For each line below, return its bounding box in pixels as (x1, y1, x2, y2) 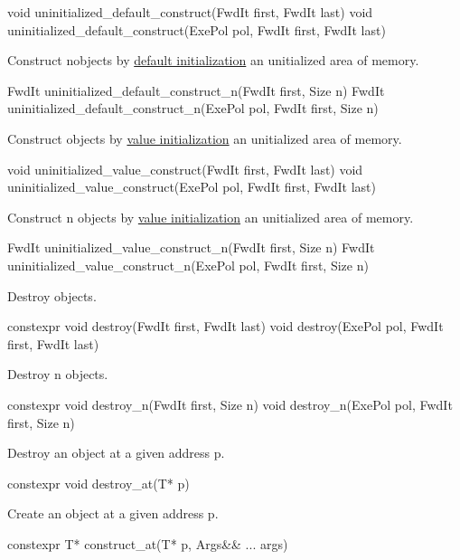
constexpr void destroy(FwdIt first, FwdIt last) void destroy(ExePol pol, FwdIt (7, 317, 444, 336)
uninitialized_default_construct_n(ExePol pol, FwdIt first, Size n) (7, 99, 379, 118)
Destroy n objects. (7, 365, 108, 384)
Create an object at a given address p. (7, 504, 219, 523)
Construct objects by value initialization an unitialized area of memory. (7, 128, 402, 147)
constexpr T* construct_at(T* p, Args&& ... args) (7, 534, 288, 553)
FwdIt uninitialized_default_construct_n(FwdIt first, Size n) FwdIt (7, 81, 385, 100)
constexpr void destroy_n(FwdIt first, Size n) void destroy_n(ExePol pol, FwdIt (7, 394, 453, 413)
